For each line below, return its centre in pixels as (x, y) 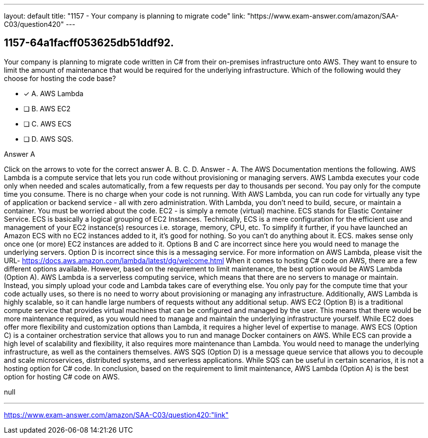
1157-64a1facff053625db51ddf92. (89, 43)
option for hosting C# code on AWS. (62, 376)
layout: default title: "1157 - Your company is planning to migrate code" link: (125, 16)
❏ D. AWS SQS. (49, 139)
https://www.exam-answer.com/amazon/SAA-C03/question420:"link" (116, 415)
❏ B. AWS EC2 (47, 108)
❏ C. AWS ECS (47, 124)
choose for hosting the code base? (60, 78)
